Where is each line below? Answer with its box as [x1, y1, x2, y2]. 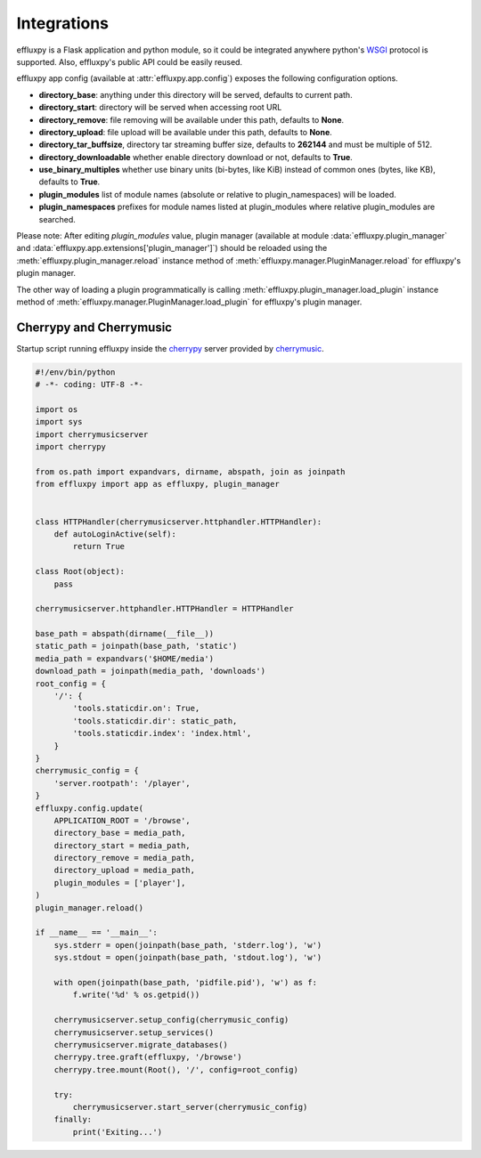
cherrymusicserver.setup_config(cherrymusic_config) [53, 1015, 289, 1025]
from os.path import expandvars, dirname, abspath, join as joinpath [35, 466, 346, 476]
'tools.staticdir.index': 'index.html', [72, 728, 252, 739]
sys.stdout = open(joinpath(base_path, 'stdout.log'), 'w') [53, 952, 322, 963]
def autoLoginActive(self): [53, 529, 177, 539]
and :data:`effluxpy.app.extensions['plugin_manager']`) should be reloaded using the [16, 243, 328, 254]
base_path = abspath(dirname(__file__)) [35, 628, 214, 639]
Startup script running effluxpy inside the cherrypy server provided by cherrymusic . [16, 343, 324, 353]
